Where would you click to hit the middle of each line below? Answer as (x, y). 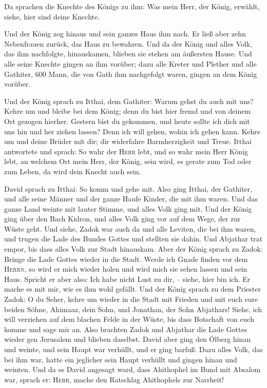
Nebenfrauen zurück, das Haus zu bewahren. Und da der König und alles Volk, (128, 43)
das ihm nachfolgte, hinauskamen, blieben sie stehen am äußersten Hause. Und (128, 54)
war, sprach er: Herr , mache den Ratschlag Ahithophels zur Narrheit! (114, 379)
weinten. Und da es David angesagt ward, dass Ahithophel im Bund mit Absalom (132, 369)
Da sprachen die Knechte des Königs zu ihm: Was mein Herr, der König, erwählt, (132, 6)
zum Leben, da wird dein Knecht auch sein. (73, 171)
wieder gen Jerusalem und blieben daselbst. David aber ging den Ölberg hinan (127, 339)
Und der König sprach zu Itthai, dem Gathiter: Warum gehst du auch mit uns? (129, 101)
